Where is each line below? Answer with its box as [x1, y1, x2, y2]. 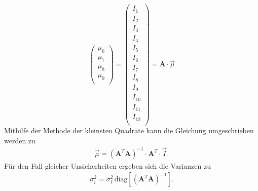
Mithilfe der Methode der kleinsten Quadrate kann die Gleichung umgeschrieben [4, 125, 254, 135]
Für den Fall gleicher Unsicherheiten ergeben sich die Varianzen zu [4, 160, 211, 171]
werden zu [4, 135, 35, 145]
